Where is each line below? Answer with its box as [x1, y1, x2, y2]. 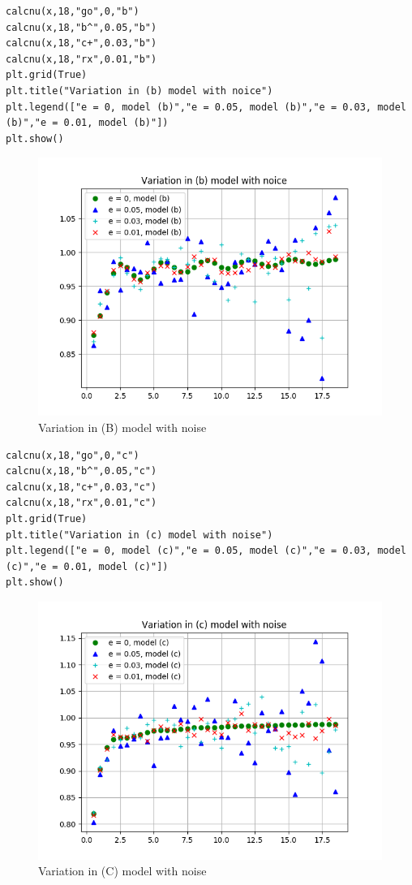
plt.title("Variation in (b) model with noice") [6, 84, 273, 97]
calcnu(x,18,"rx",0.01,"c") [6, 497, 157, 509]
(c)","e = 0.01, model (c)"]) [6, 560, 169, 572]
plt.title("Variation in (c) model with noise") [6, 529, 273, 541]
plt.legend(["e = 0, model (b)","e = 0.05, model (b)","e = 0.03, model [6, 101, 406, 113]
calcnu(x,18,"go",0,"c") [6, 449, 139, 461]
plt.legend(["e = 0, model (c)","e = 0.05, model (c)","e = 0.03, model [6, 545, 406, 557]
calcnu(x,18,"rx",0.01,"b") [6, 53, 157, 65]
